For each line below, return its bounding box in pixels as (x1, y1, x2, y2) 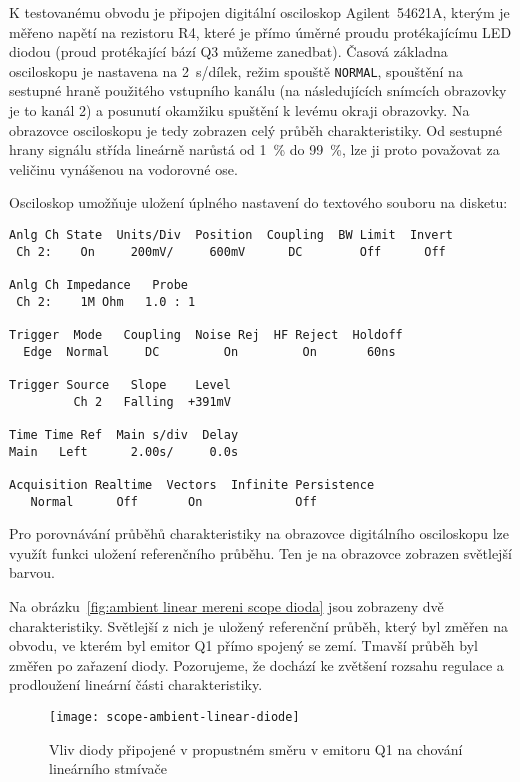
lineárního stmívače (49, 758, 167, 779)
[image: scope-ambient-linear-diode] (49, 709, 300, 724)
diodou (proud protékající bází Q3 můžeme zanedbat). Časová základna (9, 41, 448, 62)
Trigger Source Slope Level (9, 377, 231, 392)
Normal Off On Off (30, 494, 317, 509)
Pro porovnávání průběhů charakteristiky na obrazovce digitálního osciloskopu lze (9, 523, 510, 544)
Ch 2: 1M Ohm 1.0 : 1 (16, 294, 196, 309)
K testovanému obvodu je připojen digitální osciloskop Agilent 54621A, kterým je (9, 2, 510, 22)
